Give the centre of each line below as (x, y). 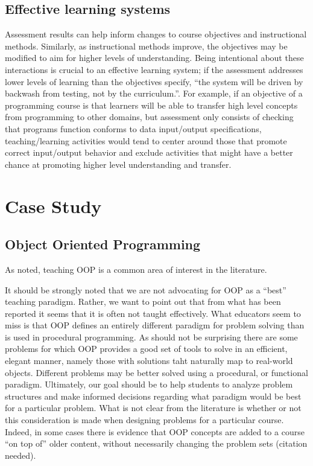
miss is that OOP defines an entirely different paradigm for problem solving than (155, 325)
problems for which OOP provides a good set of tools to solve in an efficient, (146, 349)
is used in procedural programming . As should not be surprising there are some (151, 337)
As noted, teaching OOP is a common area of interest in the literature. (136, 269)
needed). (21, 455)
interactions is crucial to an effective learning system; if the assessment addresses (154, 69)
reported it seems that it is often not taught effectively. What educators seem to (153, 313)
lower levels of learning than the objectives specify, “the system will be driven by (154, 81)
